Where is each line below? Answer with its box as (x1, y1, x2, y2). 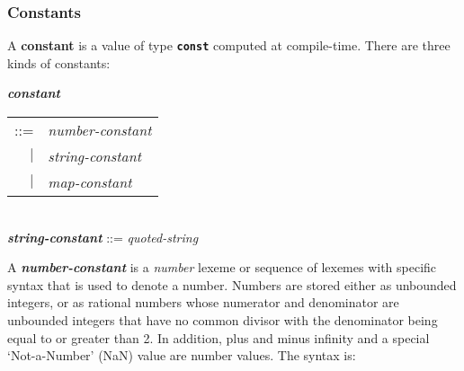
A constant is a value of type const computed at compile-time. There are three (7, 36, 451, 55)
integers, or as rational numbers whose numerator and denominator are (7, 293, 399, 312)
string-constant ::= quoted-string (7, 227, 199, 246)
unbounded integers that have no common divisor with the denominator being (7, 311, 438, 330)
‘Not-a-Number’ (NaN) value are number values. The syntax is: (7, 346, 356, 365)
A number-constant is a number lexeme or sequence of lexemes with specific (7, 258, 437, 277)
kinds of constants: (7, 53, 111, 72)
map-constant (48, 172, 132, 193)
